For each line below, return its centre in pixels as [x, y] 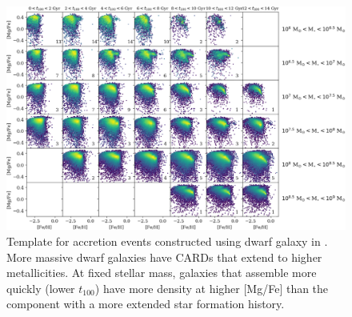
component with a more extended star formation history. [146, 304]
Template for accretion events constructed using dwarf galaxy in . [167, 241]
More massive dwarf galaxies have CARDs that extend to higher [164, 257]
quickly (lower [41, 288]
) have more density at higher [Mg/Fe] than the [212, 288]
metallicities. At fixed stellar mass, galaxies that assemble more [162, 273]
